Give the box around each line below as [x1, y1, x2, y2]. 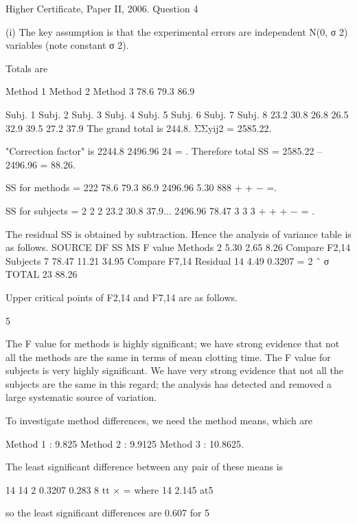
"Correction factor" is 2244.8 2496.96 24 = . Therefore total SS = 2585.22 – [5, 144, 323, 158]
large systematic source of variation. [5, 390, 157, 404]
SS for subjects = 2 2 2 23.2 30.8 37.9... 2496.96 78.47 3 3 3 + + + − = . [5, 203, 315, 217]
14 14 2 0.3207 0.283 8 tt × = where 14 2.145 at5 [5, 482, 214, 496]
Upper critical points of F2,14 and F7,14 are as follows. [5, 290, 238, 304]
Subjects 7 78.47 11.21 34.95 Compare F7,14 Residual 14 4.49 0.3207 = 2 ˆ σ [5, 253, 330, 268]
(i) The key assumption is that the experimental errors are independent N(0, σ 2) [5, 24, 348, 39]
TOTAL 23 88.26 [5, 267, 78, 281]
